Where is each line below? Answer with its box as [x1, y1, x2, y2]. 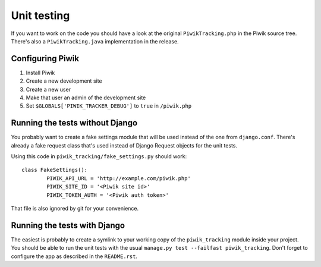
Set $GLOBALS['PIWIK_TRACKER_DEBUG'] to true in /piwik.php [26, 102, 192, 109]
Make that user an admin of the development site [26, 94, 146, 101]
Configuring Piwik [11, 54, 80, 64]
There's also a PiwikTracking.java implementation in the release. [11, 37, 179, 45]
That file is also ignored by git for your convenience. [11, 205, 139, 212]
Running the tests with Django [11, 220, 125, 230]
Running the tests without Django [11, 118, 138, 128]
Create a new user [26, 86, 71, 93]
